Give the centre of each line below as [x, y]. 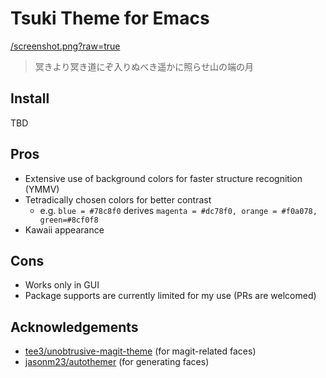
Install [30, 98]
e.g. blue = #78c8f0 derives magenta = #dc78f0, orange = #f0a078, [178, 210]
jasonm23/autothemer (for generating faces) [117, 362]
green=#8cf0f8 [69, 220]
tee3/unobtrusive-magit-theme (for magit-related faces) [140, 351]
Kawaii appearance [64, 229]
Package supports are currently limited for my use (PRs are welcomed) [170, 296]
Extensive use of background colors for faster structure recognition [163, 178]
